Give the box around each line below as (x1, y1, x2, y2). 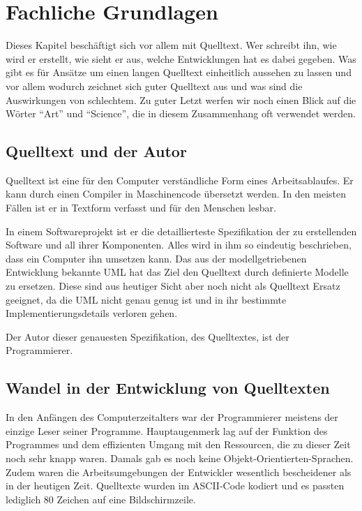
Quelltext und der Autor (6, 140, 187, 162)
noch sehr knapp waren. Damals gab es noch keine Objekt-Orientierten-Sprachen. (6, 451, 354, 465)
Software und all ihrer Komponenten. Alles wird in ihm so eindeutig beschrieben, (6, 237, 352, 252)
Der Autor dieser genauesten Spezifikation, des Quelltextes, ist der (6, 329, 289, 343)
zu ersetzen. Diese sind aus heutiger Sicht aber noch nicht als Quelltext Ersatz (6, 279, 340, 293)
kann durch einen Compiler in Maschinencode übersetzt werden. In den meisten (6, 186, 347, 201)
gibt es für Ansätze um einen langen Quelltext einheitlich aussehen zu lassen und (6, 65, 352, 80)
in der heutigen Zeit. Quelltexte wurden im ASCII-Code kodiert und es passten (6, 478, 345, 493)
